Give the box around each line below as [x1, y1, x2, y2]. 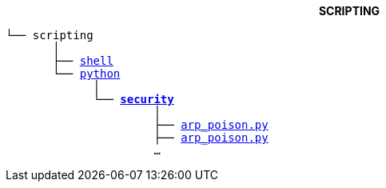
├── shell [53, 54, 113, 67]
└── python [53, 67, 121, 80]
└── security [93, 93, 174, 106]
